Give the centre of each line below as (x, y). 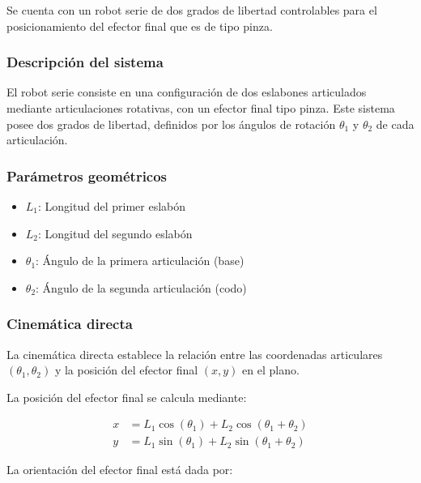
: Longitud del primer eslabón (112, 206)
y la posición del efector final (126, 370)
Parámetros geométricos (87, 175)
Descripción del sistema (85, 62)
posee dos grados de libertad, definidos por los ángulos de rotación (171, 124)
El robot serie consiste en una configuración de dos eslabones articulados (187, 92)
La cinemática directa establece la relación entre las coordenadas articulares (195, 354)
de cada (395, 124)
